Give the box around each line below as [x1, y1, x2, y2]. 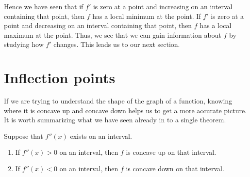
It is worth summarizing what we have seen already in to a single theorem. [4, 115, 226, 125]
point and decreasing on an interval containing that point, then [4, 20, 192, 30]
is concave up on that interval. [126, 147, 217, 157]
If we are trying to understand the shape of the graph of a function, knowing [4, 96, 233, 106]
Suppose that [4, 131, 43, 141]
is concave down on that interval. [126, 163, 224, 174]
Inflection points [4, 68, 116, 88]
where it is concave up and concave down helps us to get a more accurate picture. [4, 105, 247, 115]
